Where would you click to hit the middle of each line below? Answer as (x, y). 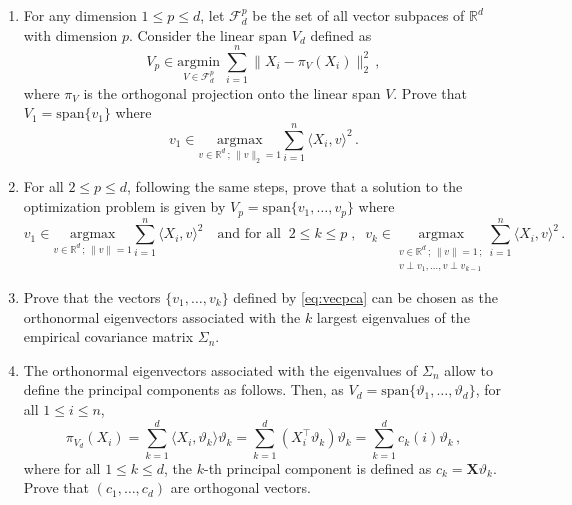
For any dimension (80, 15)
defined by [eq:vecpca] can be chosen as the (365, 296)
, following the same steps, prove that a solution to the (295, 186)
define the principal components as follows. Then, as (183, 389)
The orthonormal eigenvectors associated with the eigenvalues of (220, 369)
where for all (62, 467)
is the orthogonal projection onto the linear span (232, 92)
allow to (468, 369)
